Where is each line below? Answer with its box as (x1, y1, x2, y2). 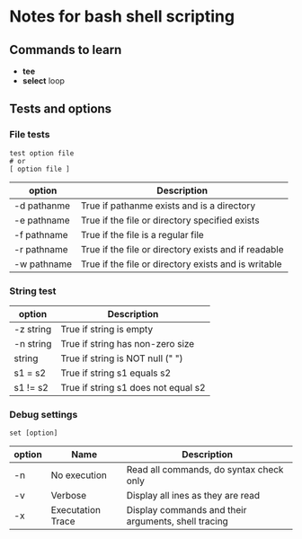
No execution (50, 469, 108, 482)
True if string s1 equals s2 (60, 367, 172, 379)
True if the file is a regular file (80, 228, 204, 241)
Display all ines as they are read (126, 490, 261, 502)
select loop (22, 75, 66, 86)
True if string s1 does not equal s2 (60, 381, 206, 393)
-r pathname (13, 243, 69, 255)
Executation (50, 504, 102, 517)
